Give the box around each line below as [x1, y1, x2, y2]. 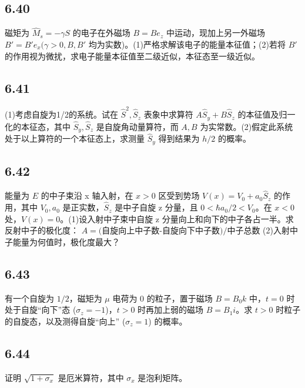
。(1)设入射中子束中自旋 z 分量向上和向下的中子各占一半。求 [60, 212, 294, 225]
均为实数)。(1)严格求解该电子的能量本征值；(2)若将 [88, 38, 286, 51]
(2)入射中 [263, 224, 298, 236]
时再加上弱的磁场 [138, 303, 204, 316]
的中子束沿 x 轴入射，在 [41, 189, 133, 202]
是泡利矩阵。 [138, 371, 187, 383]
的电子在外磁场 [72, 26, 130, 39]
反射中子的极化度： [5, 224, 79, 236]
